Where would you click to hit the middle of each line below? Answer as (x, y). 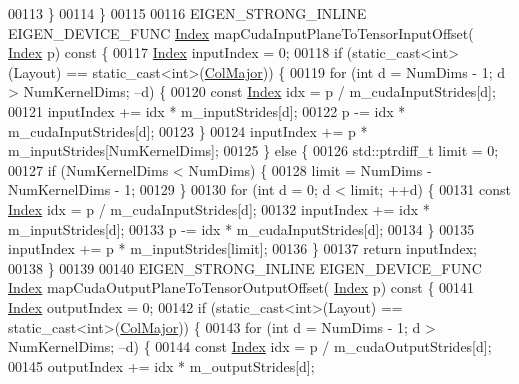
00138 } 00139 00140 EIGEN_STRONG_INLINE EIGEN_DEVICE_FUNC (245, 267)
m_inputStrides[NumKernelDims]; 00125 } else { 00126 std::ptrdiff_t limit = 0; (253, 150)
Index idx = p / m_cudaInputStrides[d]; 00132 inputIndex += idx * (219, 208)
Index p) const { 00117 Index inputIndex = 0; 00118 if (175, 52)
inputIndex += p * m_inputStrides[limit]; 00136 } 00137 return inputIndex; (242, 248)
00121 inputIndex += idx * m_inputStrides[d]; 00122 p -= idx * (207, 110)
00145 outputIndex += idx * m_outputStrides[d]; (161, 365)
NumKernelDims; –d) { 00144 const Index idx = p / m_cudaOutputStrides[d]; (250, 346)
